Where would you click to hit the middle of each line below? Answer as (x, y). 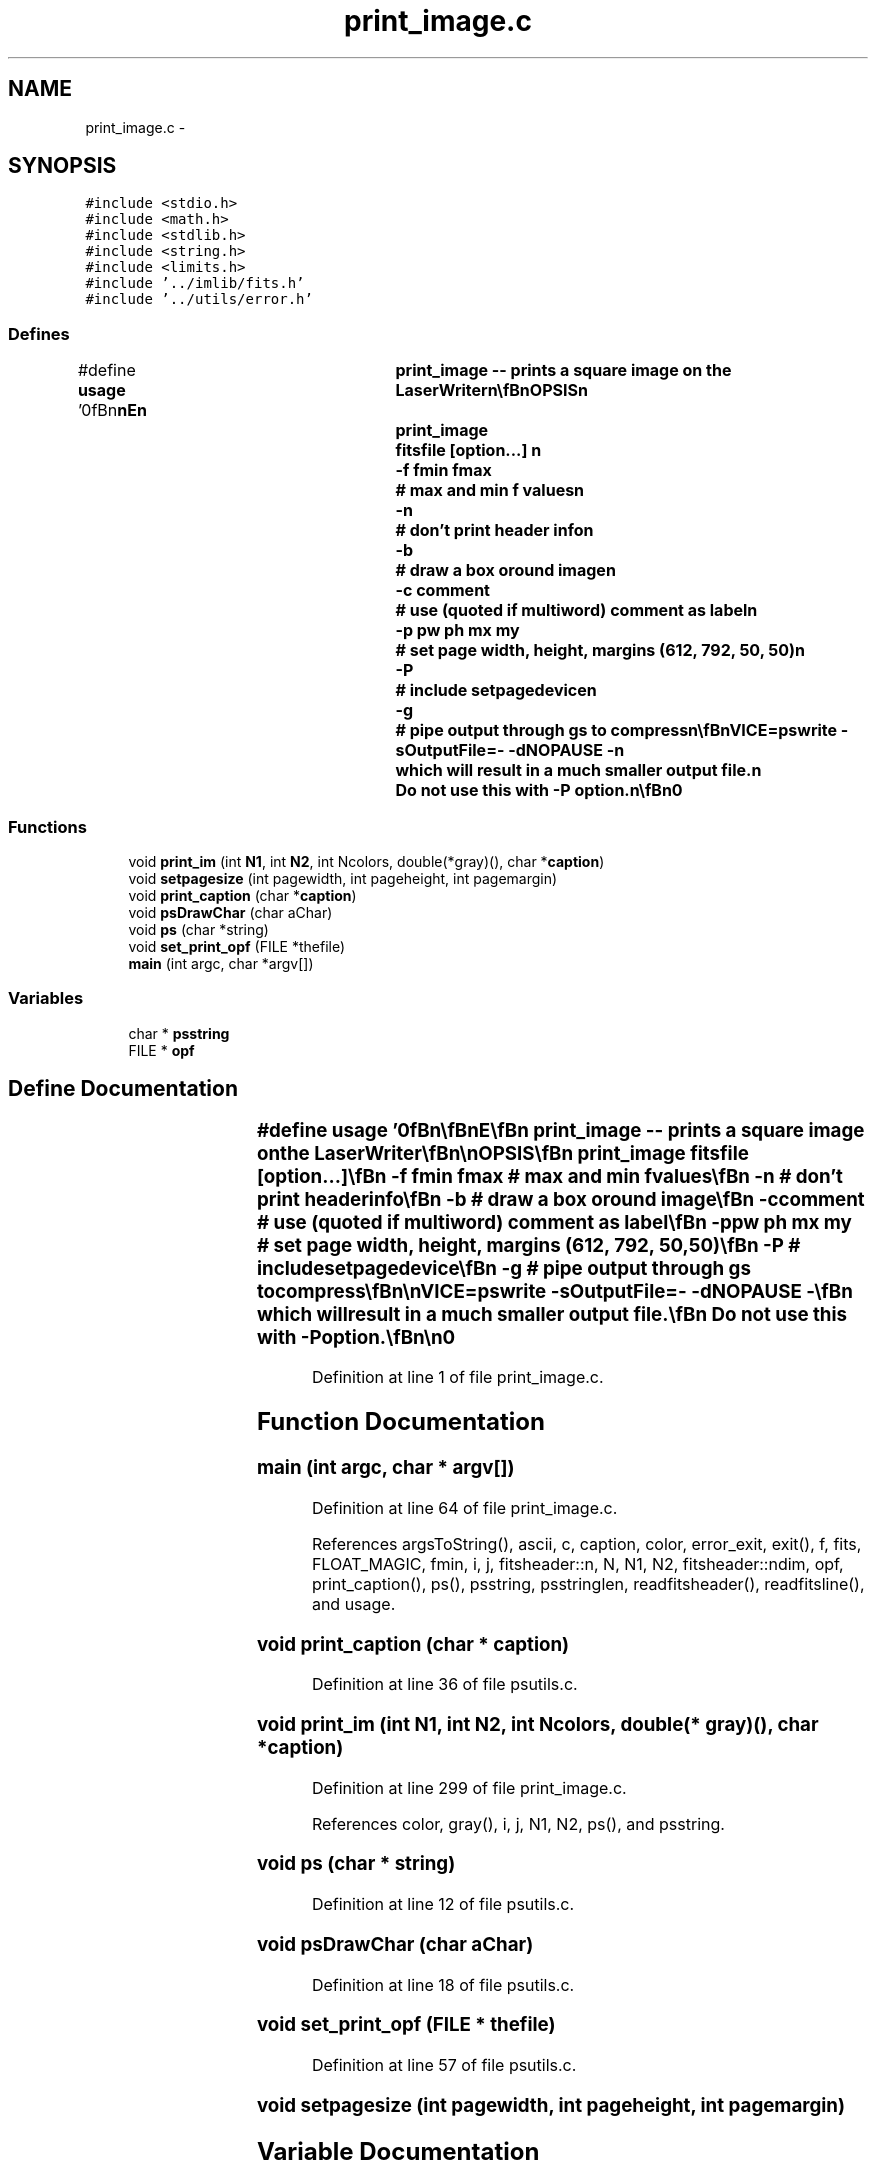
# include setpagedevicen (496, 690)
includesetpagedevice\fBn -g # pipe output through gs (503, 1268)
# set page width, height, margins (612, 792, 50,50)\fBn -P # (528, 1245)
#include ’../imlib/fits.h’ (195, 283)
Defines (39, 333)
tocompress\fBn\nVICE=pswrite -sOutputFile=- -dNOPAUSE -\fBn (554, 1291)
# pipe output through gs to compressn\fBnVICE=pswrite (616, 730)
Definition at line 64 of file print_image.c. (464, 1507)
